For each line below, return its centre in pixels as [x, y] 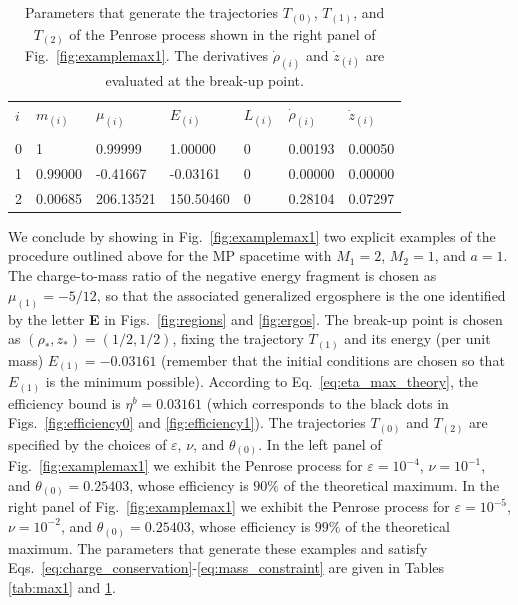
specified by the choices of [87, 443]
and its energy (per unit [417, 338]
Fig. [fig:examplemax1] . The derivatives [147, 55]
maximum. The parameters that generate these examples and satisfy [218, 547]
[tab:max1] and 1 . [62, 586]
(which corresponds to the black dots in [327, 402]
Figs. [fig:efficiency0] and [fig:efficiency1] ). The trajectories [187, 422]
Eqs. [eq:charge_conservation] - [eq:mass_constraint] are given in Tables [226, 567]
